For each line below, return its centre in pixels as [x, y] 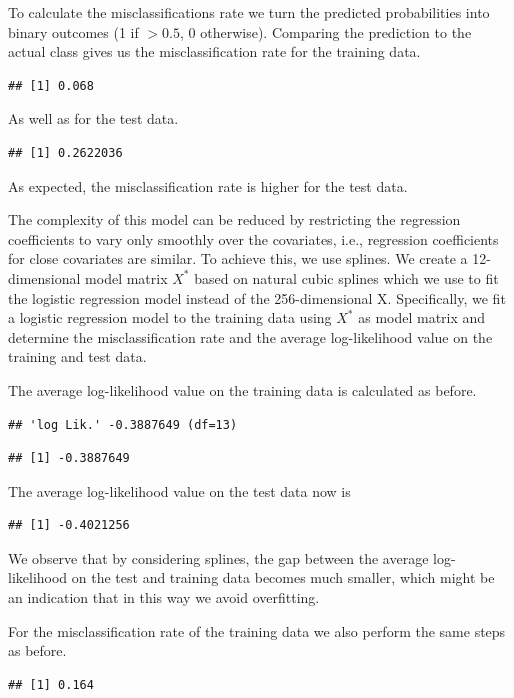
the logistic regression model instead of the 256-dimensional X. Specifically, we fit [257, 297]
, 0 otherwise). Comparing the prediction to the [326, 31]
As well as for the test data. [93, 118]
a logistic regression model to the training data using [170, 317]
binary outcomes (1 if [73, 31]
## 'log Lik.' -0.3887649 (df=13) [123, 424]
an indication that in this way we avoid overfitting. [164, 597]
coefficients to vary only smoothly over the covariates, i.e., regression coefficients [253, 238]
